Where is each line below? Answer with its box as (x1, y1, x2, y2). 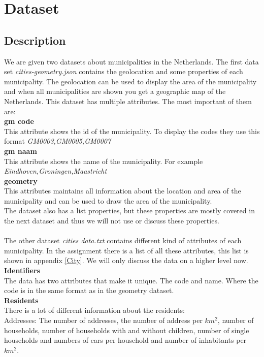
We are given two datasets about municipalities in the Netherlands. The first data (4, 56, 259, 67)
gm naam (4, 145, 37, 156)
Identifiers (4, 265, 40, 276)
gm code (4, 116, 34, 126)
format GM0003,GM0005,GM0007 (4, 136, 111, 146)
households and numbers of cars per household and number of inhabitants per (4, 335, 247, 345)
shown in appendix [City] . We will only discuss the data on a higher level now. (4, 255, 248, 266)
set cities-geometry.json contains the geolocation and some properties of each (4, 66, 243, 77)
